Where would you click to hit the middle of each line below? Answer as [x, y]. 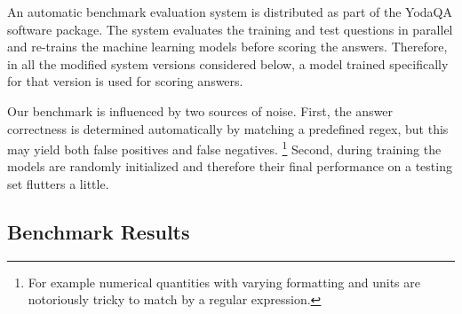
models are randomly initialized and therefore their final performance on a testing [230, 166]
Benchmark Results [99, 231]
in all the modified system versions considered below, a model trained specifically [228, 63]
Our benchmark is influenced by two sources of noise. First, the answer [200, 110]
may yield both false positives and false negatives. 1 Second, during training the [224, 148]
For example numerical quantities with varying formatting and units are [224, 282]
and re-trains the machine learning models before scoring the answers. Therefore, [227, 47]
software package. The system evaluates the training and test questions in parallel [230, 29]
